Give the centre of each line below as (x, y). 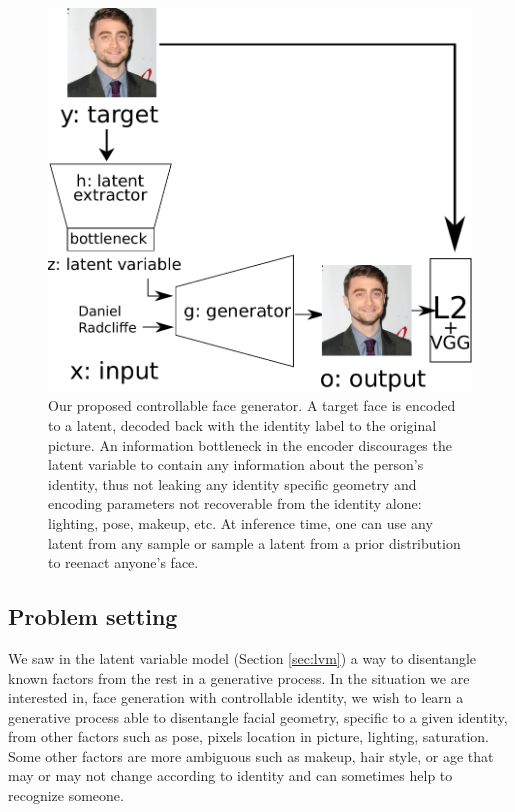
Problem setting (93, 616)
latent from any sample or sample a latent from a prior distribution (254, 542)
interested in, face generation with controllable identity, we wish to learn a (236, 697)
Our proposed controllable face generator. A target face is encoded (252, 405)
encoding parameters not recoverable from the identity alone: (235, 503)
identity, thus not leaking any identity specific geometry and (232, 483)
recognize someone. (66, 795)
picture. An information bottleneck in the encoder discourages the (250, 444)
